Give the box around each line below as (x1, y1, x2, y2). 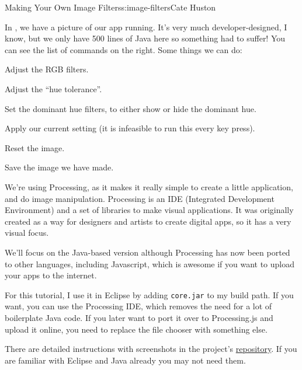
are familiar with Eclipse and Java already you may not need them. (5, 354, 246, 366)
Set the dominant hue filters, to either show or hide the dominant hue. (5, 102, 256, 114)
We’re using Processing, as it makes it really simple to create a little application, (5, 180, 293, 193)
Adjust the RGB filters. (5, 63, 89, 75)
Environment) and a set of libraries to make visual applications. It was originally (5, 204, 294, 216)
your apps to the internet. (5, 269, 97, 281)
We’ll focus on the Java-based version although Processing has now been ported (5, 246, 290, 258)
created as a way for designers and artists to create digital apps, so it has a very (5, 215, 291, 227)
